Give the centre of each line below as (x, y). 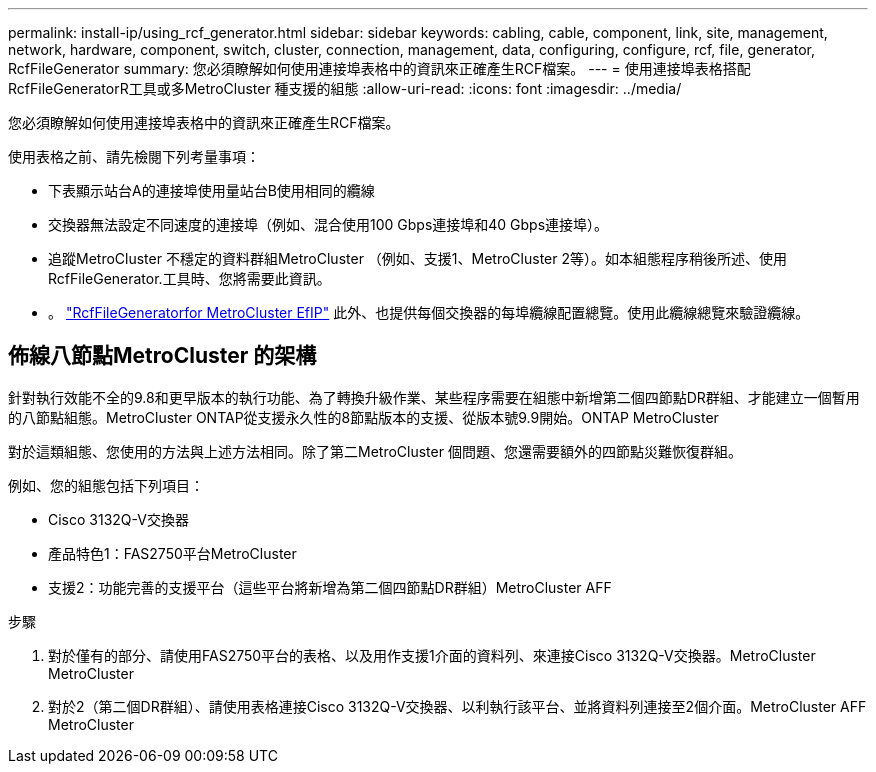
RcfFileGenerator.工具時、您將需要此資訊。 (189, 278)
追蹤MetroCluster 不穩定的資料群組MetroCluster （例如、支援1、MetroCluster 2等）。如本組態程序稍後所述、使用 (417, 258)
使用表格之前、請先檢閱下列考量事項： (134, 156)
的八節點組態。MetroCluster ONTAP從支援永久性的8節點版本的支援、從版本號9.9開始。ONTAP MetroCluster (363, 417)
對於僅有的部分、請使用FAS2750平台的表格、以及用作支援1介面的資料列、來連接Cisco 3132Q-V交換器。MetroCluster (432, 655)
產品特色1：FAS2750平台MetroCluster (172, 553)
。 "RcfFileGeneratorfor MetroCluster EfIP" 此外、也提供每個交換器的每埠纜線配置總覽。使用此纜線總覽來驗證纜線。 (429, 312)
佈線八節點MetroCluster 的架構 (162, 356)
